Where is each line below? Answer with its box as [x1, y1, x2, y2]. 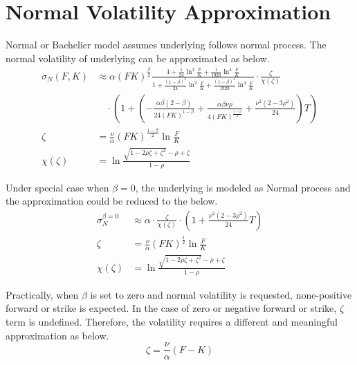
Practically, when [6, 287, 79, 301]
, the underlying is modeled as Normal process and [135, 180, 351, 194]
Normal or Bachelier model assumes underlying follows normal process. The [6, 37, 327, 52]
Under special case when [6, 180, 109, 194]
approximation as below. [6, 328, 109, 342]
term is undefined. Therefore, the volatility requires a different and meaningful [6, 314, 338, 328]
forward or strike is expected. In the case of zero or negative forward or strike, [6, 301, 337, 315]
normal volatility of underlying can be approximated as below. [6, 50, 270, 65]
